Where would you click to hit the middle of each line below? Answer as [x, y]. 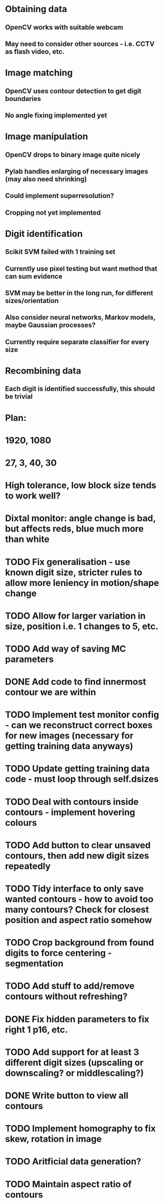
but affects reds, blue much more [74, 529]
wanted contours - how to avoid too [79, 899]
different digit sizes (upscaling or [74, 1062]
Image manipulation [47, 137]
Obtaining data [36, 9]
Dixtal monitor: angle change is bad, [81, 518]
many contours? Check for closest [77, 910]
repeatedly [28, 866]
